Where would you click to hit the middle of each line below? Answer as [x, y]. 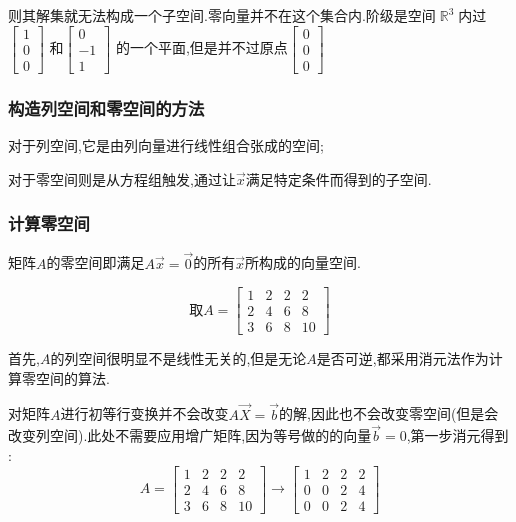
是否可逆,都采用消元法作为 [402, 358]
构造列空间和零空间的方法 [106, 107]
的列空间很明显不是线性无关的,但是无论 [178, 358]
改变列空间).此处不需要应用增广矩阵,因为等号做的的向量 [190, 435]
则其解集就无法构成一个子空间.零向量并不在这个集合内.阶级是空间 [222, 15]
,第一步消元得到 [457, 435]
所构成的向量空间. [303, 262]
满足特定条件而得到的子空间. [338, 178]
